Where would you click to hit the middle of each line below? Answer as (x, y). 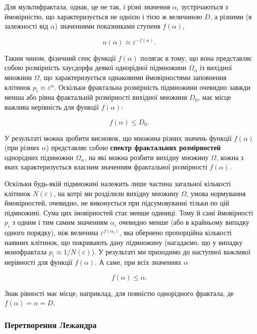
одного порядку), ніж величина (51, 232)
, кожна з (230, 157)
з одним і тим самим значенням (60, 222)
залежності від (26, 26)
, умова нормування (216, 193)
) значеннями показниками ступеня (107, 26)
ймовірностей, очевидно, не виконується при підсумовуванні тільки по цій (117, 203)
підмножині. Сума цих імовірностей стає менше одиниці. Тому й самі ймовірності (129, 212)
